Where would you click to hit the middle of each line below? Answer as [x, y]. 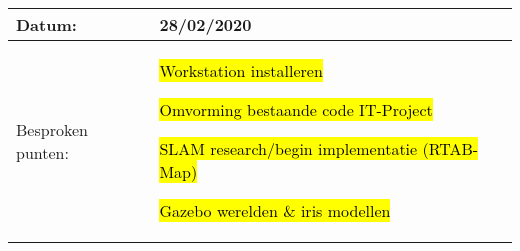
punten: [42, 152]
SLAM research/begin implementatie [288, 148]
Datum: [46, 24]
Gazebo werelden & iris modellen [275, 210]
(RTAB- [450, 148]
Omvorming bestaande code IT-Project [296, 109]
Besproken [52, 129]
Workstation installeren [241, 70]
